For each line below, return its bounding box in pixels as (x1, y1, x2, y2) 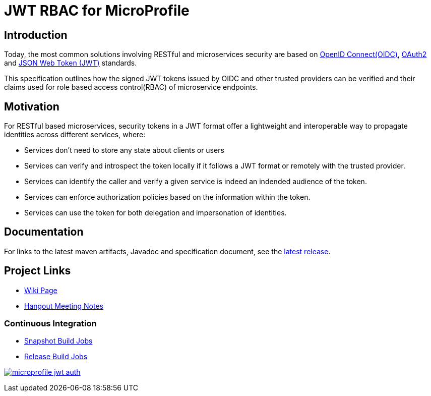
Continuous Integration (4, 318, 97, 329)
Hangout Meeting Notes (24, 301, 103, 310)
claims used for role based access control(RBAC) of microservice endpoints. (4, 83, 258, 92)
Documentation (4, 225, 84, 239)
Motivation (4, 100, 59, 113)
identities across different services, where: (4, 130, 146, 139)
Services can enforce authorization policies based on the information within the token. (24, 193, 311, 202)
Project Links (4, 264, 71, 277)
